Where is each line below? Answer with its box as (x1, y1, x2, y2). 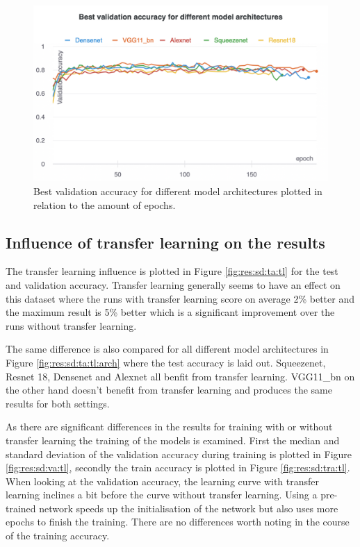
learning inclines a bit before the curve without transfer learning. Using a (6, 487, 318, 502)
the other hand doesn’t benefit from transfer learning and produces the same (6, 382, 332, 397)
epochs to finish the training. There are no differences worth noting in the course (6, 514, 350, 529)
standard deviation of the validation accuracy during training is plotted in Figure (6, 446, 352, 461)
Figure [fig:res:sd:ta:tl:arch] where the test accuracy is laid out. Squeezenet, (6, 355, 326, 369)
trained (6, 500, 36, 515)
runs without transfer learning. (6, 318, 137, 333)
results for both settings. (6, 396, 110, 410)
